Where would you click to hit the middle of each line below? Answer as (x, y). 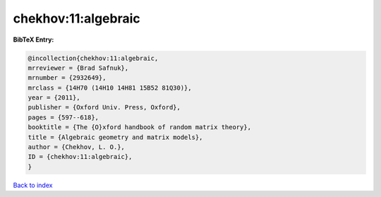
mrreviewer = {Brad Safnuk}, (78, 68)
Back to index (33, 185)
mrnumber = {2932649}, (67, 78)
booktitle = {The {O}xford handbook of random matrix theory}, (140, 127)
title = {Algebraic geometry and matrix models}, (115, 137)
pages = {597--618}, (63, 117)
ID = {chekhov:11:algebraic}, (80, 157)
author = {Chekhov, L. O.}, (76, 147)
